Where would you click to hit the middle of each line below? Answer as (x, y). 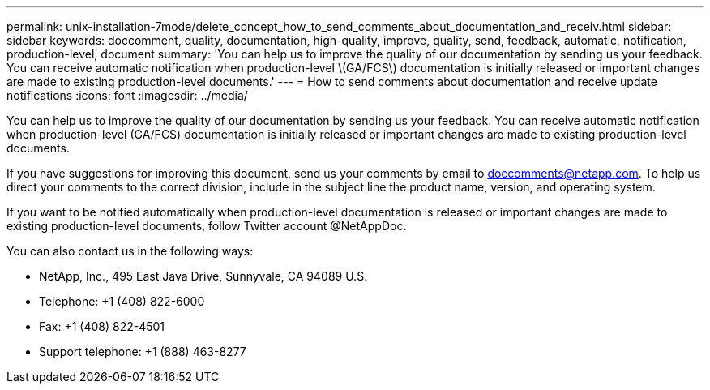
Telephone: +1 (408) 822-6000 (122, 301)
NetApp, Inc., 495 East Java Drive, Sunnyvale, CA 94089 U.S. (203, 276)
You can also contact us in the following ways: (130, 251)
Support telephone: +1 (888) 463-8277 (143, 351)
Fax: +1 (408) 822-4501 (102, 326)
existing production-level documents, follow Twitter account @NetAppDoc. (207, 226)
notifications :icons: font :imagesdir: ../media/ (127, 95)
